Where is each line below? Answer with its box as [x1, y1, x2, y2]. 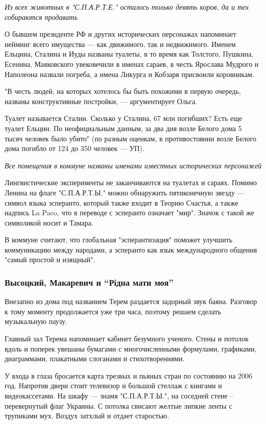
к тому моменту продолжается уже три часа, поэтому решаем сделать [5, 306, 221, 316]
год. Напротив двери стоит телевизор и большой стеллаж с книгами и [5, 380, 222, 391]
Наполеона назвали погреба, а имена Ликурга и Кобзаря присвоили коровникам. [5, 68, 254, 79]
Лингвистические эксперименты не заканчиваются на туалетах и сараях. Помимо [5, 177, 257, 188]
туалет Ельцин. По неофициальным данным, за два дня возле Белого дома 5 [5, 122, 242, 133]
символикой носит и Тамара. [5, 217, 93, 228]
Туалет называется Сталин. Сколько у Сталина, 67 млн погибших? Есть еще [5, 113, 243, 123]
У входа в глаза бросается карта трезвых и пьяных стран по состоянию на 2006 [5, 370, 253, 381]
